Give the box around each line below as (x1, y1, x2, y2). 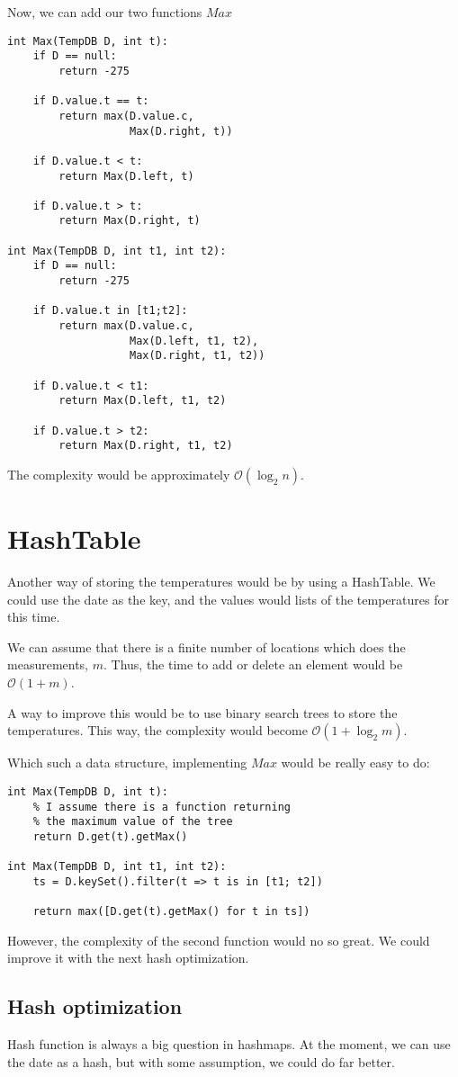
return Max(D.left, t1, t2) (58, 394, 227, 408)
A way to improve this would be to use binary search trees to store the (7, 703, 398, 722)
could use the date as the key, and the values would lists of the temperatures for (7, 589, 449, 608)
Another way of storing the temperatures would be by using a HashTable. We (7, 572, 436, 591)
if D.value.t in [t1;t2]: (32, 304, 188, 318)
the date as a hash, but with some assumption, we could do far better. (7, 1052, 395, 1071)
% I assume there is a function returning (32, 800, 291, 813)
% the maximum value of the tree (32, 815, 233, 829)
